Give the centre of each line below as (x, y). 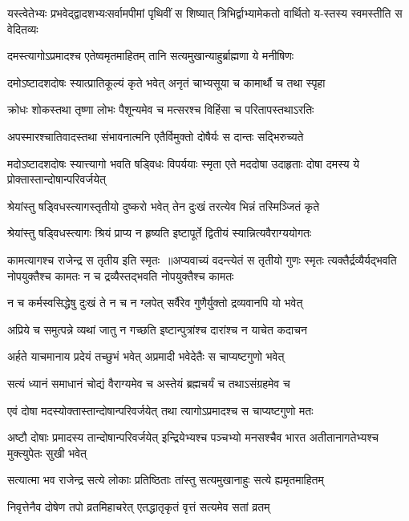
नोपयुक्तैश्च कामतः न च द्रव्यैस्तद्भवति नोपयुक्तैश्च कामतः (121, 275)
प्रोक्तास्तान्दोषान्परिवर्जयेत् (57, 179)
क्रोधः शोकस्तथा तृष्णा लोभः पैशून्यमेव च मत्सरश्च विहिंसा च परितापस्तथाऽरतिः (161, 109)
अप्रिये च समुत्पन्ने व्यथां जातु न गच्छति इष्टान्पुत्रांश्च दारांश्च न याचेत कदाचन (157, 329)
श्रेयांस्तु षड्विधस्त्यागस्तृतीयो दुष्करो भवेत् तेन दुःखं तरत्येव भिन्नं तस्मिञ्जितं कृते (164, 206)
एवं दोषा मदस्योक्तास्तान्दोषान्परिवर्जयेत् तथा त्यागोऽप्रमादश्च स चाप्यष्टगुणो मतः (160, 410)
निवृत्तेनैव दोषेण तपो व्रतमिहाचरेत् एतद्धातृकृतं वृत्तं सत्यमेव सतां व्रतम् (139, 506)
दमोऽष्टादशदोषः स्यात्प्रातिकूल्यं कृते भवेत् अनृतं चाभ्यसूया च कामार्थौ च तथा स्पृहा (166, 82)
